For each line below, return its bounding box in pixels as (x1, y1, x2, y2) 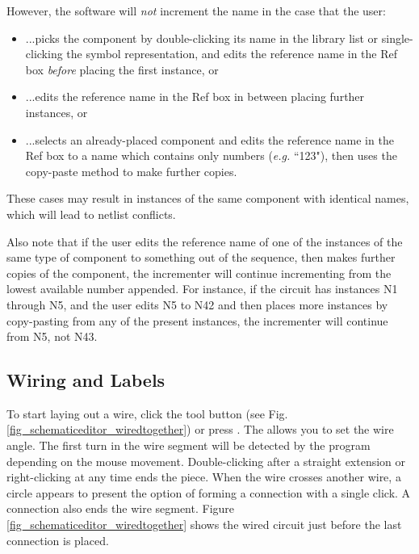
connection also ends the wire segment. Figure (6, 500, 235, 517)
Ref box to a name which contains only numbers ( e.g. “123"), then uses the (25, 147, 397, 164)
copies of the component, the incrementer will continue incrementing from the (6, 264, 392, 281)
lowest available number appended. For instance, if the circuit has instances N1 (6, 280, 398, 297)
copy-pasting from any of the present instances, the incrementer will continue (6, 312, 388, 329)
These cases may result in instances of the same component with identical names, (6, 190, 409, 207)
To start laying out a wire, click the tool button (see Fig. (6, 405, 288, 422)
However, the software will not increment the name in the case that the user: (6, 2, 386, 19)
